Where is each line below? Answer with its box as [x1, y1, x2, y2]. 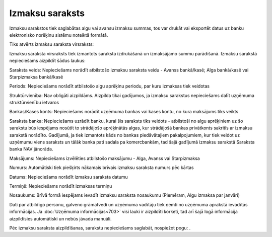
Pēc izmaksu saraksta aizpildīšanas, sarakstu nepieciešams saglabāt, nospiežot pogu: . [9, 224, 191, 231]
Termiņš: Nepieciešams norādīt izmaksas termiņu [9, 183, 112, 189]
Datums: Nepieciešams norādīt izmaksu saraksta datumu [9, 174, 128, 180]
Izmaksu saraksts [9, 8, 85, 19]
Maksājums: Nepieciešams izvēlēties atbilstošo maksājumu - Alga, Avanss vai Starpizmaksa [9, 155, 200, 161]
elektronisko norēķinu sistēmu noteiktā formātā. [9, 32, 108, 38]
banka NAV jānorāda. [9, 146, 53, 152]
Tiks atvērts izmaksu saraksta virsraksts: [9, 41, 94, 47]
